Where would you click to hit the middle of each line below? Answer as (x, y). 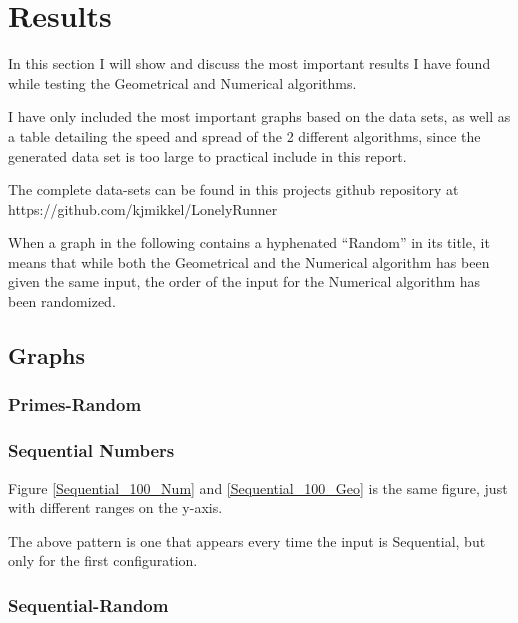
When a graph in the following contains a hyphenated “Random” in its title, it (249, 242)
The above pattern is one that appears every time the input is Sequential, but (247, 540)
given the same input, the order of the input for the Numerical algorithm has (244, 281)
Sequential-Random (88, 604)
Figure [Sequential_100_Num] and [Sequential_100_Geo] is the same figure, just (258, 487)
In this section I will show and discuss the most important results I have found (249, 63)
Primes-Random (75, 404)
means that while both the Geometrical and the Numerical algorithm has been (249, 261)
